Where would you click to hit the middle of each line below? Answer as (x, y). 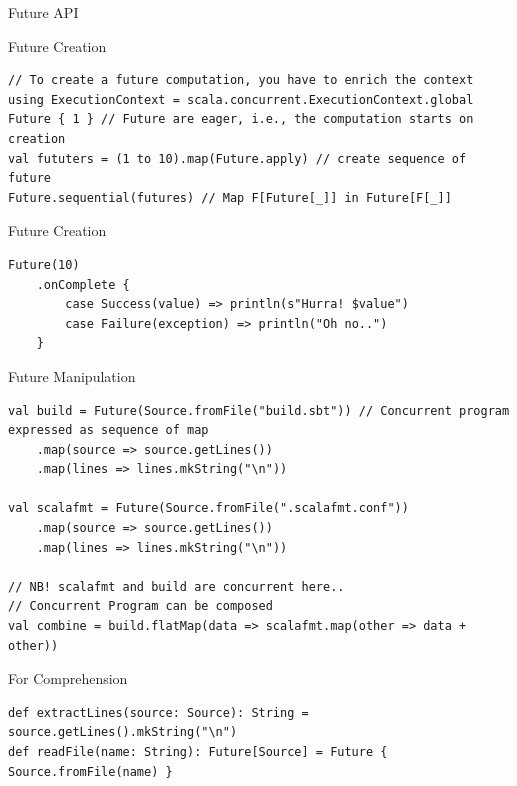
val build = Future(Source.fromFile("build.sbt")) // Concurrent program (259, 410)
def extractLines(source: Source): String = (158, 712)
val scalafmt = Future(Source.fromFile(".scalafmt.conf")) (208, 508)
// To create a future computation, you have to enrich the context (241, 80)
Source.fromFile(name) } (90, 771)
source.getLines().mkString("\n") (123, 732)
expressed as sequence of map (108, 430)
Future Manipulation (72, 375)
